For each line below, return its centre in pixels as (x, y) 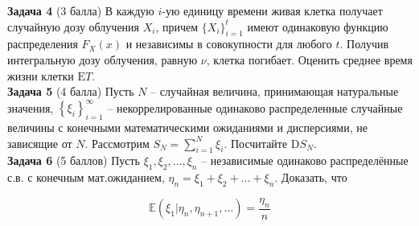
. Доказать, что (311, 177)
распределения (43, 44)
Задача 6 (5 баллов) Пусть (74, 160)
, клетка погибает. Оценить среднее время (309, 59)
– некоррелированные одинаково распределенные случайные (255, 107)
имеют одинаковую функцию (318, 26)
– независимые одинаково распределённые (305, 160)
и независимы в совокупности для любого (229, 44)
